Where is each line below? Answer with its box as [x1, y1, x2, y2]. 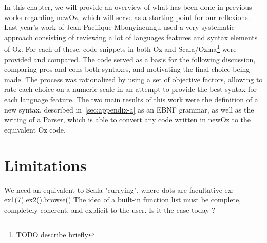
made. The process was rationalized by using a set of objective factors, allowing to [4, 73, 263, 84]
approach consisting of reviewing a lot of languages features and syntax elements [4, 31, 258, 42]
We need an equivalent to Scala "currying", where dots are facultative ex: [4, 184, 234, 195]
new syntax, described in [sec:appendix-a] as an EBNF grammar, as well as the [4, 104, 254, 115]
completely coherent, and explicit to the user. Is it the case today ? [4, 204, 215, 215]
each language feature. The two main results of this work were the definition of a [4, 94, 258, 104]
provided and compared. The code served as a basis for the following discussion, [4, 53, 256, 64]
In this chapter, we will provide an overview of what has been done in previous [4, 2, 252, 12]
